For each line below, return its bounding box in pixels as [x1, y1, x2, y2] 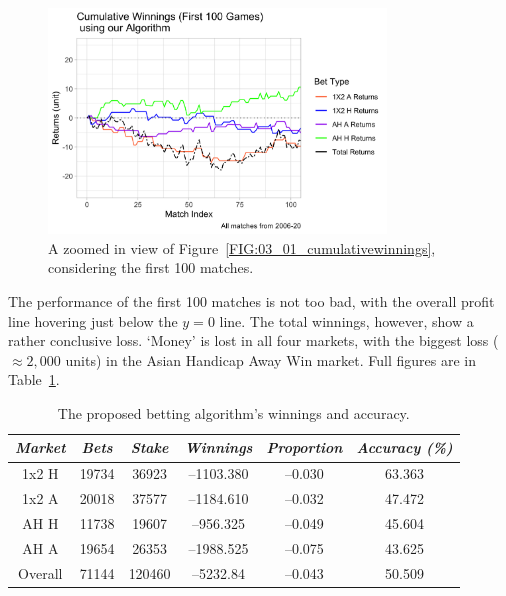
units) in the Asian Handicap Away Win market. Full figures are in [65, 349, 476, 370]
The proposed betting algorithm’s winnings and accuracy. [57, 402, 410, 423]
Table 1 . [8, 369, 60, 390]
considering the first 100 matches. [48, 257, 254, 278]
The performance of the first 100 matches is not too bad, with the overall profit [8, 290, 495, 311]
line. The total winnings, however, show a [219, 310, 474, 331]
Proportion [266, 437, 343, 458]
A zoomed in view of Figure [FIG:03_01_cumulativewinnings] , [48, 237, 436, 258]
